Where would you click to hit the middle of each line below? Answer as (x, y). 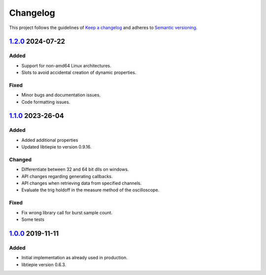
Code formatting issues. (46, 102)
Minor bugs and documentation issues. (61, 95)
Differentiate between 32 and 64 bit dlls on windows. (75, 169)
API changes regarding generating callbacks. (67, 176)
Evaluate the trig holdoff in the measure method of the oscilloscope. (90, 190)
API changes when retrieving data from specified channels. (82, 183)
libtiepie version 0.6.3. (44, 264)
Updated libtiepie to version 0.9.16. (56, 147)
